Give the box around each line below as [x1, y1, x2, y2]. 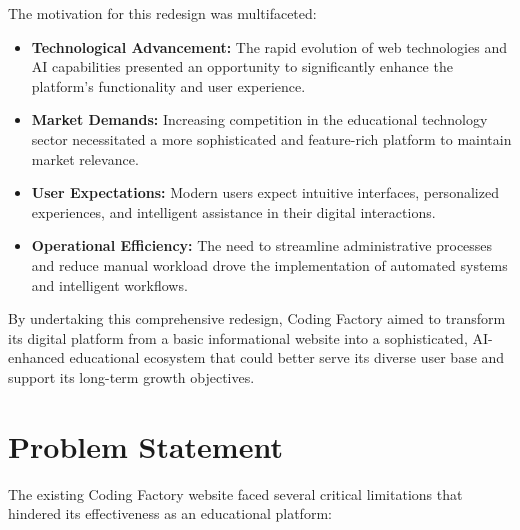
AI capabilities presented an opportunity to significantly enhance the [31, 56, 453, 77]
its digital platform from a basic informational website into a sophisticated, [8, 327, 468, 348]
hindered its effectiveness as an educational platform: [8, 503, 332, 524]
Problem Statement [8, 425, 283, 466]
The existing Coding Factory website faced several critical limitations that [8, 483, 463, 504]
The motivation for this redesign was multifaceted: [8, 3, 317, 23]
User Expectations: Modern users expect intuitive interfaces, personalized [31, 182, 499, 203]
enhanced [8, 347, 65, 368]
